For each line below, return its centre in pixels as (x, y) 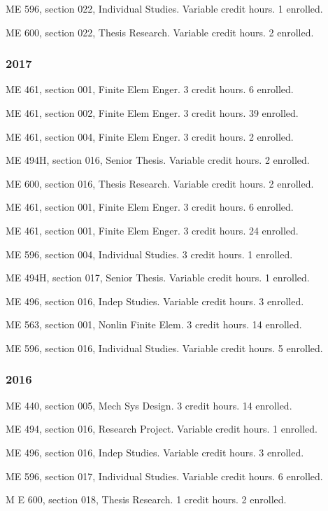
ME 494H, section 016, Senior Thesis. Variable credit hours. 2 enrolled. (158, 160)
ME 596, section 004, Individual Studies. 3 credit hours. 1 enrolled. (149, 254)
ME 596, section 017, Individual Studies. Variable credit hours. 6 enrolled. (164, 476)
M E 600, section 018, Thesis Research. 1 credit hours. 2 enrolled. (146, 499)
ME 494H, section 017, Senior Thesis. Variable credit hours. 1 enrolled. (158, 278)
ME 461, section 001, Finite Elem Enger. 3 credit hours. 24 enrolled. (152, 230)
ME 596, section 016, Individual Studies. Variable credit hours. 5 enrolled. (164, 348)
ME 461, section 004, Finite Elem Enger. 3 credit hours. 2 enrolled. (150, 136)
